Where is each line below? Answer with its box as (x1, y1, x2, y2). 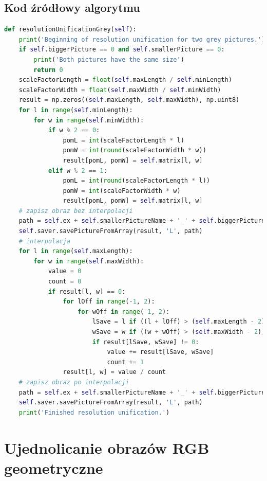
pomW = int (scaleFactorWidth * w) (63, 187, 181, 194)
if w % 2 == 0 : (48, 127, 100, 134)
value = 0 (48, 268, 82, 275)
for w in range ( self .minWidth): (33, 116, 144, 124)
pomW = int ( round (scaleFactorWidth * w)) (63, 147, 206, 154)
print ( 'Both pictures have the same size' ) (33, 56, 184, 63)
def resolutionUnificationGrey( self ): (4, 26, 137, 33)
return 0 (33, 66, 63, 74)
